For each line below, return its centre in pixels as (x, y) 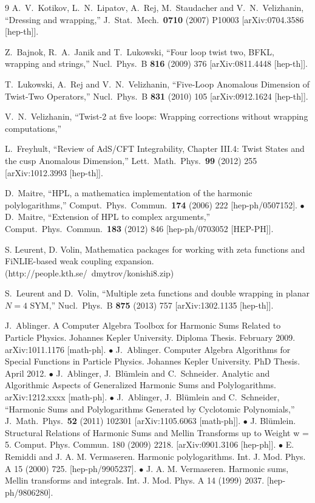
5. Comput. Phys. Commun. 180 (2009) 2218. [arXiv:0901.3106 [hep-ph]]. (141, 444)
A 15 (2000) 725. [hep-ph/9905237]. (71, 468)
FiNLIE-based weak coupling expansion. (80, 261)
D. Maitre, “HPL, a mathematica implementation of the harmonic (129, 193)
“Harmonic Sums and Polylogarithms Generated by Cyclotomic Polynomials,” (150, 409)
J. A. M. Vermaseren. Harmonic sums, (217, 468)
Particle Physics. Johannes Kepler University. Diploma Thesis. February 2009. (150, 337)
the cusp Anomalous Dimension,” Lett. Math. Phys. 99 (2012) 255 (131, 160)
